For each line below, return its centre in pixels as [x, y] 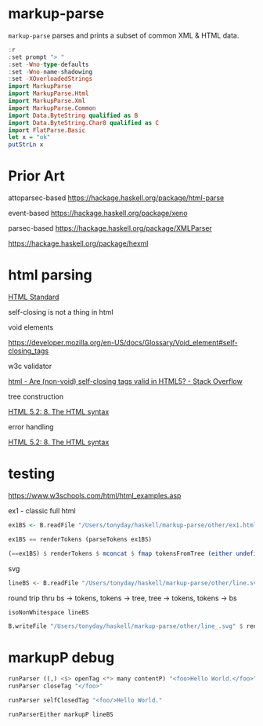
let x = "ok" [29, 137]
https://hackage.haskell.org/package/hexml [78, 243]
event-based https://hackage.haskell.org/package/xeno [98, 213]
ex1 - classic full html [42, 511]
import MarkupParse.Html [49, 94]
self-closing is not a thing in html [61, 312]
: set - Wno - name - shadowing [50, 71]
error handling [31, 427]
